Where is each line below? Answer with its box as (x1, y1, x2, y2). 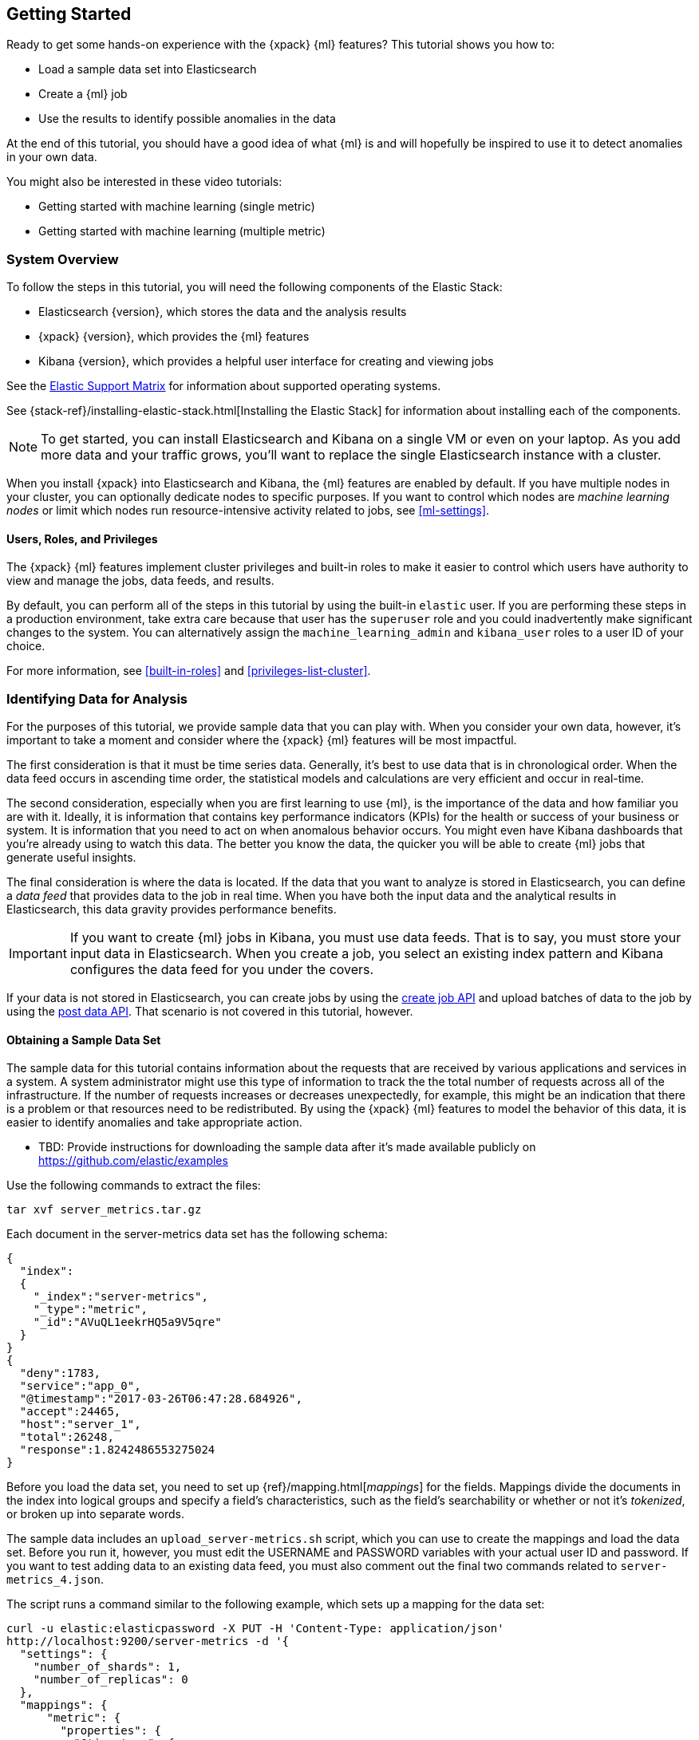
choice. (6, 639, 45, 653)
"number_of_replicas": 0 (33, 1673, 188, 1687)
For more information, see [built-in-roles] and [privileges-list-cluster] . (6, 664, 371, 678)
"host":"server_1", (19, 1418, 141, 1431)
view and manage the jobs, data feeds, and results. (6, 574, 274, 588)
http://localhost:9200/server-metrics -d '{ (6, 1635, 290, 1648)
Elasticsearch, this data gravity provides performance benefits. (6, 902, 337, 917)
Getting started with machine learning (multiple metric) (38, 224, 326, 239)
